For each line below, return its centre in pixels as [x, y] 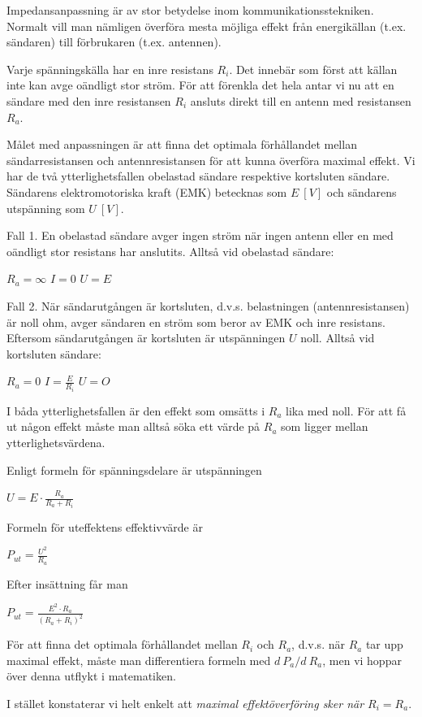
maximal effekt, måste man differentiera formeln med [139, 660]
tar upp [384, 644]
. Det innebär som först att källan [313, 69]
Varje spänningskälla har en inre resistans [110, 69]
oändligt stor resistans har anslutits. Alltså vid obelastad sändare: [170, 251]
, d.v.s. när [318, 644]
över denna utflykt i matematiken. [91, 676]
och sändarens [362, 191]
